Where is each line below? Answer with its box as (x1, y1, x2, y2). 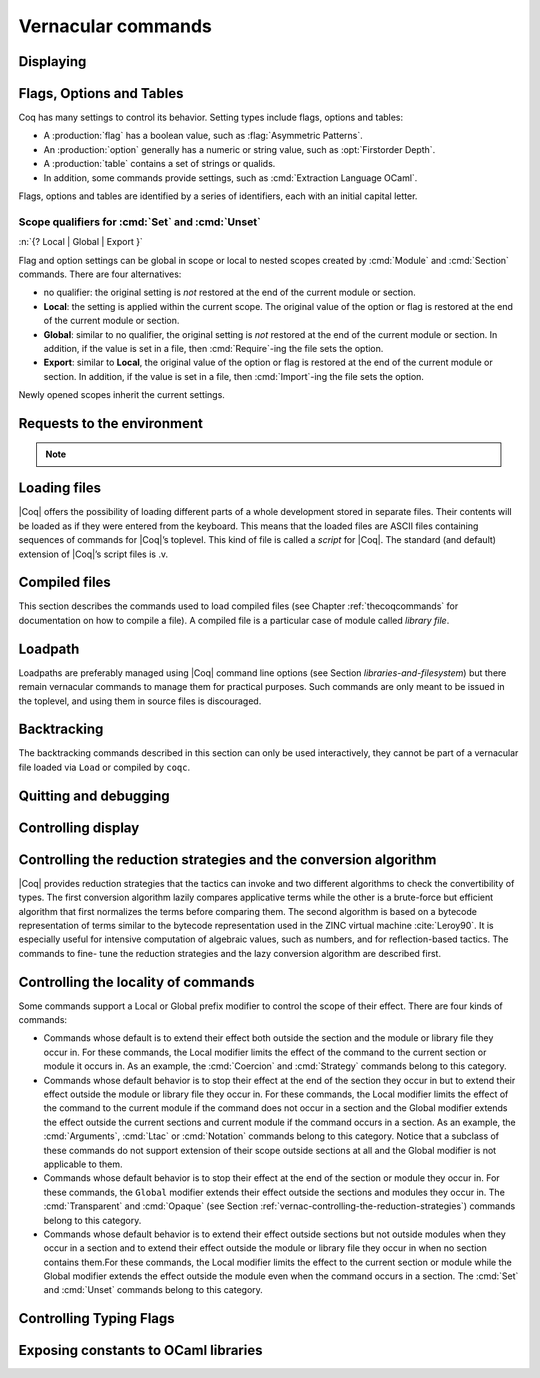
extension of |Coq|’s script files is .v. (18, 548, 169, 560)
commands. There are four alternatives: (18, 268, 182, 280)
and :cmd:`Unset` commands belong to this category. (43, 1284, 264, 1296)
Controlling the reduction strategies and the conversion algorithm (18, 851, 437, 868)
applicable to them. (43, 1158, 123, 1170)
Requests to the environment (18, 415, 204, 432)
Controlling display (18, 819, 140, 836)
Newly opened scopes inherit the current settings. (18, 389, 225, 401)
